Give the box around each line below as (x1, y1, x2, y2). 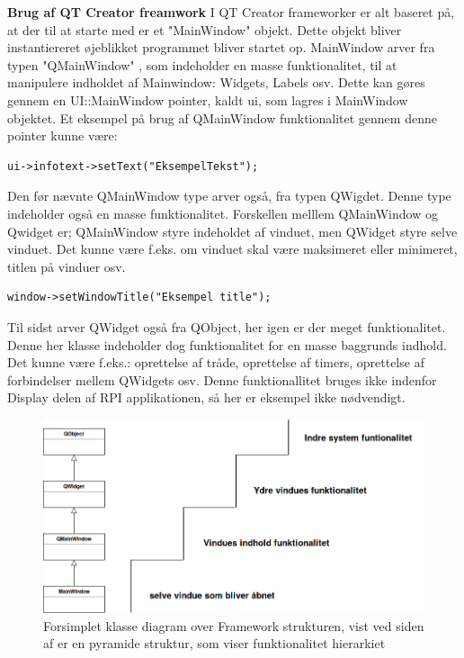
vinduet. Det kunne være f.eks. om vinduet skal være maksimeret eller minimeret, (7, 239, 458, 258)
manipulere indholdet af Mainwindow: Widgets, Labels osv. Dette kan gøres (7, 73, 425, 92)
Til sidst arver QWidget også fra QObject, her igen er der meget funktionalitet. (7, 317, 446, 336)
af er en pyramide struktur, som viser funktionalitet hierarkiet (43, 634, 386, 653)
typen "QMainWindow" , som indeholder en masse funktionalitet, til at (7, 55, 397, 74)
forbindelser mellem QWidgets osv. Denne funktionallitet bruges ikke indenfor (7, 370, 437, 389)
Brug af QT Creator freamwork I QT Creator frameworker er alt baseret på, (7, 3, 455, 21)
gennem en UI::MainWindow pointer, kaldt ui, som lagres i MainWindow (7, 90, 408, 109)
